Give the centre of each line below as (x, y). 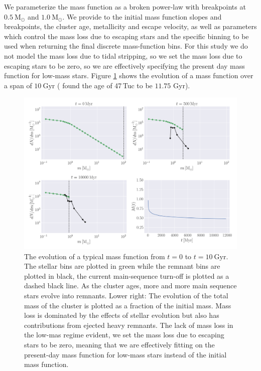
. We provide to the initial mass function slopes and (142, 16)
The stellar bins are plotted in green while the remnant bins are (122, 266)
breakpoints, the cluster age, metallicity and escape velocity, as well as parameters (130, 26)
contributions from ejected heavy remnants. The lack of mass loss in (129, 325)
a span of (18, 85)
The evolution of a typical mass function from (95, 256)
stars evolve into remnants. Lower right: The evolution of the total (126, 295)
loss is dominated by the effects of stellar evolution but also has (122, 315)
